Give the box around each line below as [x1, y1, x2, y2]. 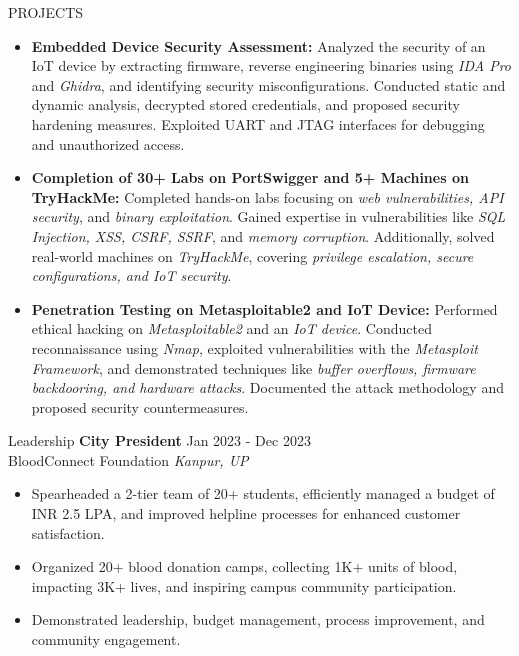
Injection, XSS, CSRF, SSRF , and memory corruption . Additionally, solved [31, 225, 495, 246]
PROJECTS [8, 2, 84, 22]
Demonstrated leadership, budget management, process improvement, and [31, 609, 485, 630]
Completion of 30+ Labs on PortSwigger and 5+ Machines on [31, 167, 469, 188]
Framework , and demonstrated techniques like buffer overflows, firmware [31, 357, 476, 378]
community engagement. [31, 629, 181, 650]
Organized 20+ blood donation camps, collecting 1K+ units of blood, [31, 556, 458, 577]
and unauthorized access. [31, 133, 185, 154]
